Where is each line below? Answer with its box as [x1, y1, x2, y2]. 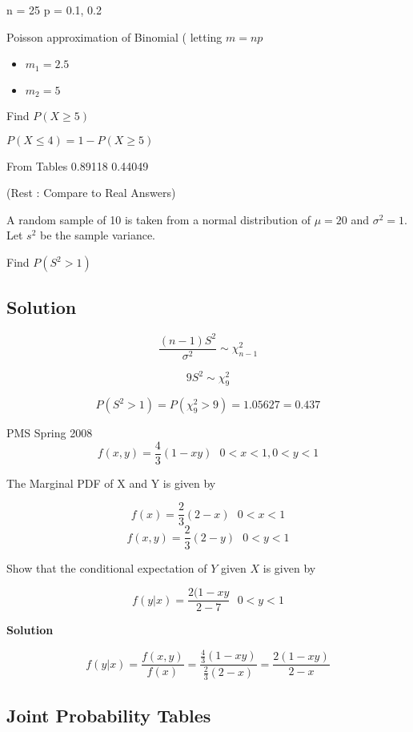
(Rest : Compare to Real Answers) [6, 184, 176, 201]
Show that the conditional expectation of [6, 559, 207, 576]
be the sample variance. [40, 227, 155, 243]
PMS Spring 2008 [6, 424, 93, 441]
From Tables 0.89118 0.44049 [6, 157, 149, 174]
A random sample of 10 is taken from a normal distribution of [6, 211, 311, 227]
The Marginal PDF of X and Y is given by [6, 474, 216, 491]
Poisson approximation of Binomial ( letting [6, 28, 223, 45]
